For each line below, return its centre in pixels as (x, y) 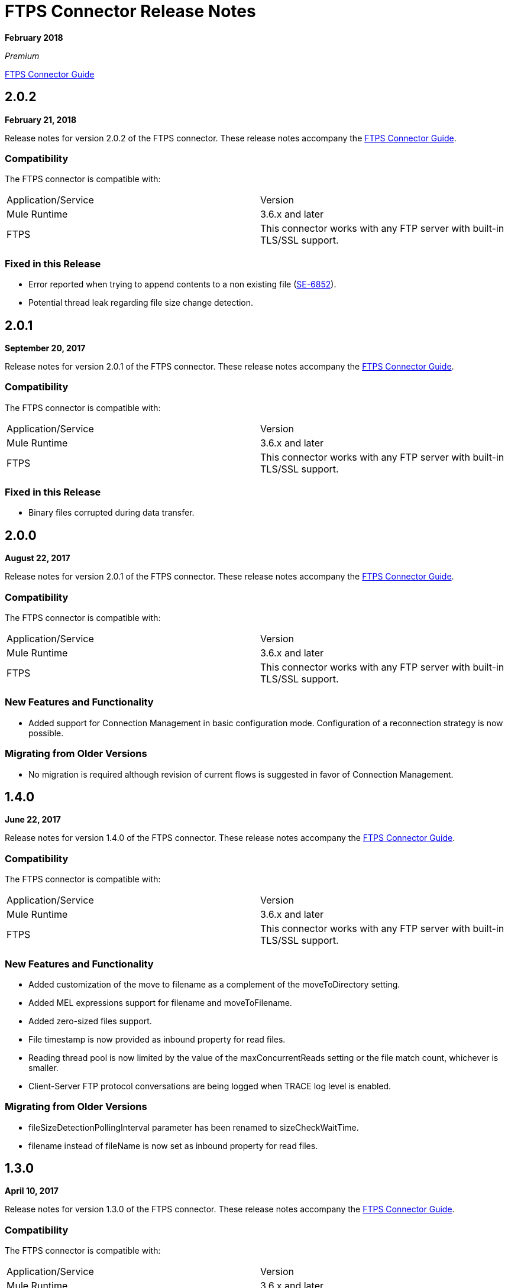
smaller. (43, 1067)
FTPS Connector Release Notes (130, 11)
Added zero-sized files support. (90, 1021)
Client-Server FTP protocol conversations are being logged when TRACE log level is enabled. (210, 1086)
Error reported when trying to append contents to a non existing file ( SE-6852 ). (182, 284)
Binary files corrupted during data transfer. (111, 513)
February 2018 (34, 37)
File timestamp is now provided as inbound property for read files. (157, 1039)
